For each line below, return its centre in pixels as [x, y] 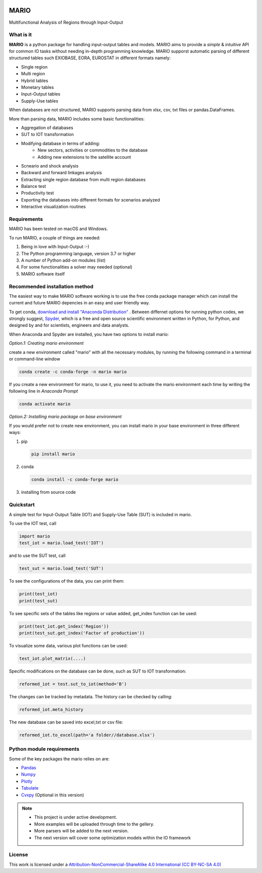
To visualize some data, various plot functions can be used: [68, 646]
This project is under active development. [76, 817]
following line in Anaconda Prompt [43, 391]
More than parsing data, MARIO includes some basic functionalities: [77, 118]
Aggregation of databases [47, 127]
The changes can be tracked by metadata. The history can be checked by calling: [90, 696]
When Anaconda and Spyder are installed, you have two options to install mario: [89, 334]
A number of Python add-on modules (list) [63, 260]
